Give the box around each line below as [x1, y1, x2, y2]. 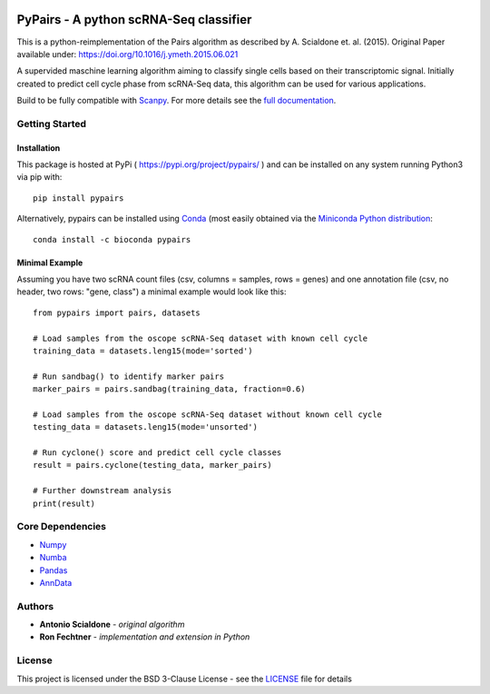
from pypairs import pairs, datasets [33, 307, 201, 318]
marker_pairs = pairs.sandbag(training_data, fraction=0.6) [33, 384, 306, 394]
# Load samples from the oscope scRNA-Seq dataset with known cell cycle [33, 332, 368, 343]
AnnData [39, 577, 73, 588]
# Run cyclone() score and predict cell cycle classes [33, 448, 282, 458]
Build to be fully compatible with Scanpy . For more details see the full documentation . [16, 95, 337, 106]
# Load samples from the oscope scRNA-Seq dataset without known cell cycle [33, 409, 383, 420]
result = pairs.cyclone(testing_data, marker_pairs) [33, 460, 272, 471]
